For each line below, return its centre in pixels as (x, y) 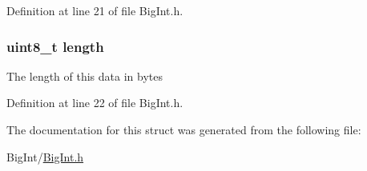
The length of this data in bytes (85, 76)
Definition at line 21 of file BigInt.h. (95, 10)
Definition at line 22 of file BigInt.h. (95, 103)
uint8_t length (55, 46)
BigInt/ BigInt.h (45, 156)
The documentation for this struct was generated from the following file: (184, 129)
